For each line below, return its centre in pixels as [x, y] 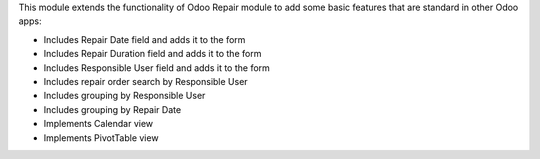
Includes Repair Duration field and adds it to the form [152, 54]
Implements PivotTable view [101, 137]
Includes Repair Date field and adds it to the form [144, 39]
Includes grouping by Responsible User [124, 96]
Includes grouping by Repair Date [112, 109]
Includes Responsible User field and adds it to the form [156, 67]
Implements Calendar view [98, 124]
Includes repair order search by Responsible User [146, 81]
